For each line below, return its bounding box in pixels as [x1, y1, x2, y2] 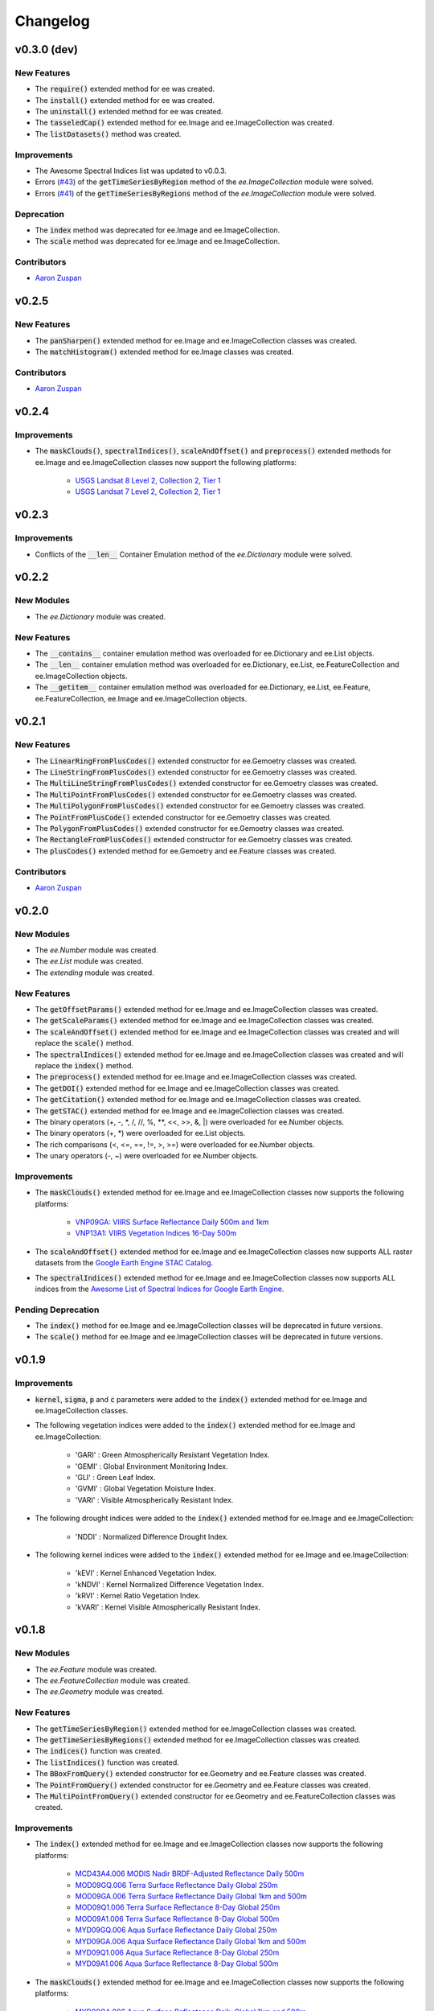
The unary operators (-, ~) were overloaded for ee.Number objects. [35, 1151, 259, 1161]
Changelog [14, 12, 90, 30]
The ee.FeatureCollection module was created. [35, 1676, 190, 1685]
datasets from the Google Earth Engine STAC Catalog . [35, 1258, 214, 1268]
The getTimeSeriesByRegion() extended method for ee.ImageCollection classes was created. [35, 1724, 357, 1733]
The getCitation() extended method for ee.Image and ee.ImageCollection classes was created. [35, 1095, 362, 1104]
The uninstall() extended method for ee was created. [35, 107, 223, 117]
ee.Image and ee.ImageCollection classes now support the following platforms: [35, 457, 297, 467]
